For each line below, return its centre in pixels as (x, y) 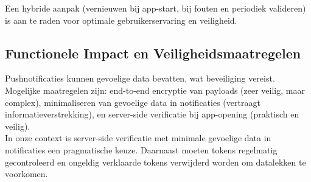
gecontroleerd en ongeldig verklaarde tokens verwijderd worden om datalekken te (155, 162)
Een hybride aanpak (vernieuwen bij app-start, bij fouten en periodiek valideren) (155, 8)
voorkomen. (26, 174)
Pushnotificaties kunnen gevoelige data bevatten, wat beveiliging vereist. (140, 78)
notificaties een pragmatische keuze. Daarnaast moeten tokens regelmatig (141, 149)
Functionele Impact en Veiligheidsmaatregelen (153, 53)
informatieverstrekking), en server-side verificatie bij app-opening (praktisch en (152, 114)
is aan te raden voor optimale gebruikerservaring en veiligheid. (121, 20)
